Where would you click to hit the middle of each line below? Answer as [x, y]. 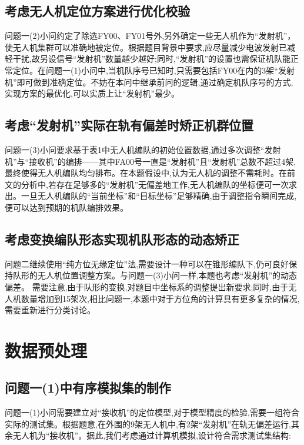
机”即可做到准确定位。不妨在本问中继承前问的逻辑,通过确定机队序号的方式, [149, 82]
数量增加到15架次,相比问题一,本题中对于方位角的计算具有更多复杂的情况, [160, 298]
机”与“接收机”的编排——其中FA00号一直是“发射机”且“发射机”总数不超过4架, [151, 161]
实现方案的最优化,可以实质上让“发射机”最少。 [92, 93]
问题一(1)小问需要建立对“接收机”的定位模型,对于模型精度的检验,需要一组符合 [152, 412]
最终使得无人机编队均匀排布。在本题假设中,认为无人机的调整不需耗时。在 [146, 173]
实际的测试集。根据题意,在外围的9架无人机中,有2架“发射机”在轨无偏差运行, [148, 424]
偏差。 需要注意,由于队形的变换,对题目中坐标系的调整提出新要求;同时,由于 [147, 286]
